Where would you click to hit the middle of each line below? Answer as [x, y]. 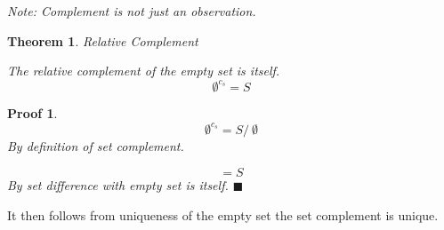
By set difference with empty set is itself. [118, 184]
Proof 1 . [32, 113]
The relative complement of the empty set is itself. [144, 71]
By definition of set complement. [96, 146]
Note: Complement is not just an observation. [132, 11]
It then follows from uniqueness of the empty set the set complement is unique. [223, 214]
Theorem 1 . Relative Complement [103, 40]
